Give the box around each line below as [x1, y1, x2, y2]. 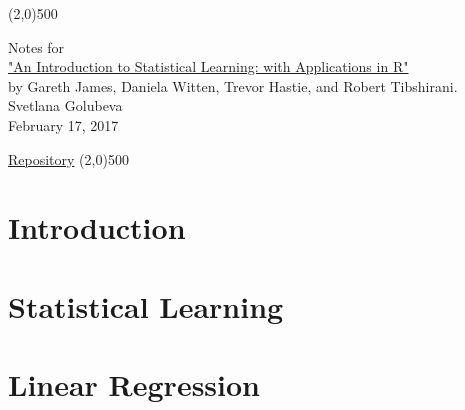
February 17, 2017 [8, 114, 119, 135]
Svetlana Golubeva [8, 95, 123, 116]
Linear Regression [8, 364, 261, 405]
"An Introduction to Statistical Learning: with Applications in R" [8, 56, 409, 77]
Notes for [8, 36, 65, 57]
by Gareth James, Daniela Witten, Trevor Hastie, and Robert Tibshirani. [8, 75, 458, 96]
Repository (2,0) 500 [8, 148, 129, 169]
